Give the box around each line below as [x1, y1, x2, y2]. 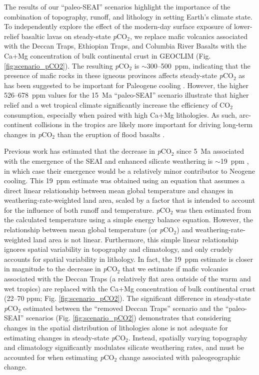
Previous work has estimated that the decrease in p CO [4, 146, 171, 156]
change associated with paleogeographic [119, 351, 240, 362]
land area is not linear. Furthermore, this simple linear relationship [33, 234, 238, 244]
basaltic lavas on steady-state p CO [21, 31, 127, 41]
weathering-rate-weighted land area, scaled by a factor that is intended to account [4, 195, 255, 205]
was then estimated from [175, 204, 251, 215]
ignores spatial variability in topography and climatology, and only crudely [4, 244, 233, 254]
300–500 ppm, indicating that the [146, 60, 250, 71]
